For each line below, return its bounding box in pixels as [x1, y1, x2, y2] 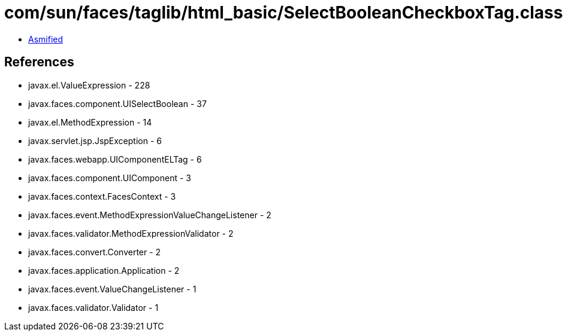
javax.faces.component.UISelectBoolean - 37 [28, 98, 207, 109]
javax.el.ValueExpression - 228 [28, 80, 150, 90]
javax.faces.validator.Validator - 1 [28, 302, 159, 313]
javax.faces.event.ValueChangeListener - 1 [28, 283, 197, 294]
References [4, 54, 74, 70]
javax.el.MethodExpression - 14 [28, 117, 152, 127]
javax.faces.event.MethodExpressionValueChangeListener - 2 [28, 209, 271, 220]
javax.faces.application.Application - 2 [28, 265, 180, 276]
